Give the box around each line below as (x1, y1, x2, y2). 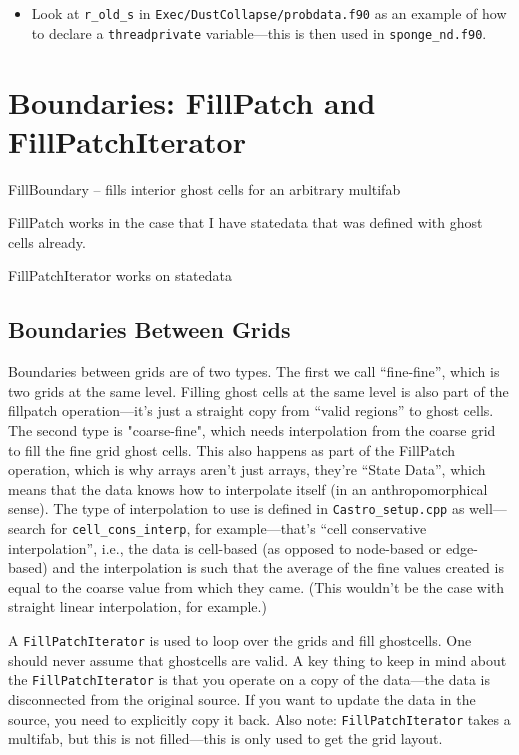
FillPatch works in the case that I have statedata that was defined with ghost (8, 212, 483, 233)
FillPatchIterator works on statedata (8, 265, 232, 286)
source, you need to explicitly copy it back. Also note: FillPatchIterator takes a (8, 708, 511, 729)
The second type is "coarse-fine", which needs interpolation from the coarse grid (8, 419, 496, 440)
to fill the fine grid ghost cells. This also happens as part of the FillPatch (8, 439, 455, 460)
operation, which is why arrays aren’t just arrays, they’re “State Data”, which (8, 459, 486, 480)
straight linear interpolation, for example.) (8, 596, 267, 617)
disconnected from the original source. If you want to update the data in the (8, 688, 476, 709)
